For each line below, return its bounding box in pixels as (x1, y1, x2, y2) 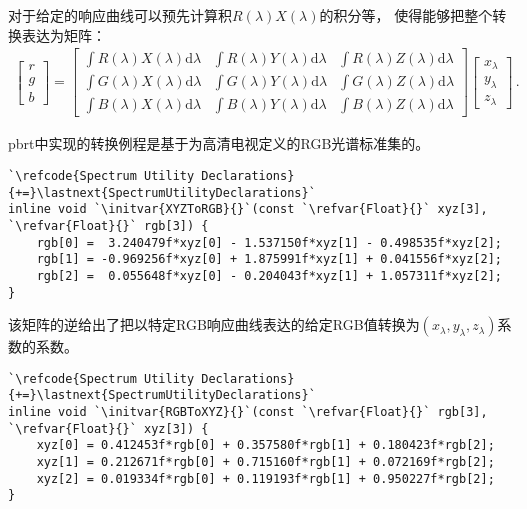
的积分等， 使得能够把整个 (319, 5, 493, 25)
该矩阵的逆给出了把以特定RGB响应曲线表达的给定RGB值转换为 (8, 314, 420, 335)
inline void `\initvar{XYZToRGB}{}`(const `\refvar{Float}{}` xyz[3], (8, 202, 488, 217)
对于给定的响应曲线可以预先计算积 (8, 5, 232, 25)
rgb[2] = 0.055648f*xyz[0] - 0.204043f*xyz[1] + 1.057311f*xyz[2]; (36, 268, 502, 283)
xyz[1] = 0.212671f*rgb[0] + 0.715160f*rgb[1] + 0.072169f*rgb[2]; (36, 455, 495, 470)
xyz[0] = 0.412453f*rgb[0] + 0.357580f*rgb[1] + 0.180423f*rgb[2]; (36, 438, 495, 453)
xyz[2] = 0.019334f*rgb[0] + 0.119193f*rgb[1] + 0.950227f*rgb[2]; (36, 471, 495, 486)
